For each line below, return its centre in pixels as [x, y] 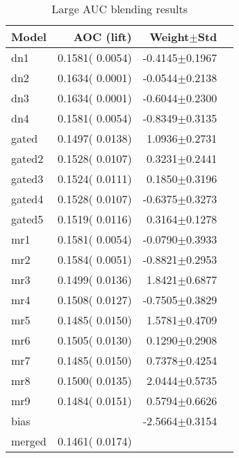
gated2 [27, 158]
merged [29, 441]
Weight [170, 37]
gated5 [27, 219]
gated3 [27, 179]
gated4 [27, 199]
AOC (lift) [102, 37]
